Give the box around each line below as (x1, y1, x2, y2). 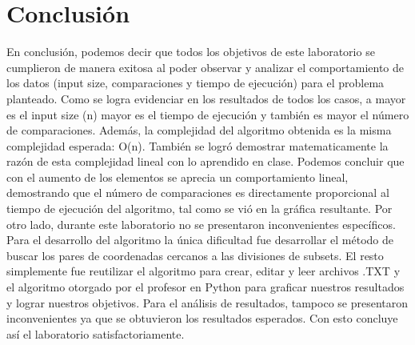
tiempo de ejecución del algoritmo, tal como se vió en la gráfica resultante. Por (6, 200, 393, 217)
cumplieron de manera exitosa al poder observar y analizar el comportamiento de (6, 58, 405, 75)
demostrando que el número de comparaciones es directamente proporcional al (6, 184, 389, 201)
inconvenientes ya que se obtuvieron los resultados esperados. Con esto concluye (6, 310, 398, 327)
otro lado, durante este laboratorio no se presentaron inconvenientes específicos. (6, 215, 396, 232)
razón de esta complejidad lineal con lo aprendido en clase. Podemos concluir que (6, 153, 405, 170)
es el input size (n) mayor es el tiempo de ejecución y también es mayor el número (6, 106, 409, 122)
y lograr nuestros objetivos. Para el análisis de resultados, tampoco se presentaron (6, 294, 409, 311)
